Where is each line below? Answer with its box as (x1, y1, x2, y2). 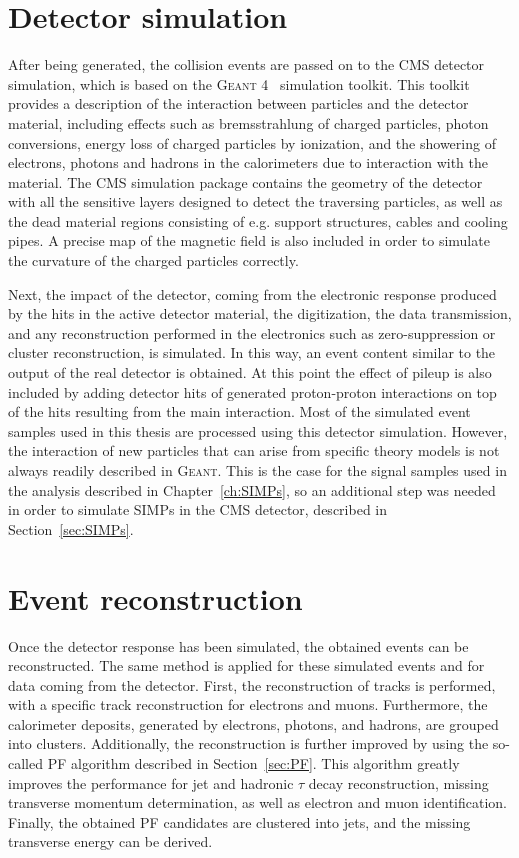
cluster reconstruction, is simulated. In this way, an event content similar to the (8, 342, 496, 363)
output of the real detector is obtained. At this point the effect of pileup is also (8, 362, 492, 383)
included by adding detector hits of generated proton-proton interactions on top (8, 381, 497, 402)
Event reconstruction (8, 577, 303, 618)
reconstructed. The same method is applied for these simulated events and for (8, 655, 485, 676)
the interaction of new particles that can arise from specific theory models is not (8, 440, 500, 461)
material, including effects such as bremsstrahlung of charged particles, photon (8, 112, 489, 133)
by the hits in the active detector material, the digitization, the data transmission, (8, 303, 512, 324)
